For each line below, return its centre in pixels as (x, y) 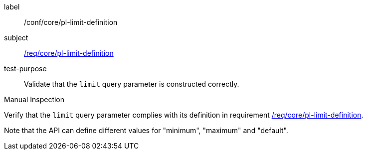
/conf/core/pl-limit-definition (71, 22)
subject (16, 38)
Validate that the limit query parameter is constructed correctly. (132, 84)
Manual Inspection (34, 99)
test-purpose (25, 69)
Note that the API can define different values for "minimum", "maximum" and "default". (146, 130)
